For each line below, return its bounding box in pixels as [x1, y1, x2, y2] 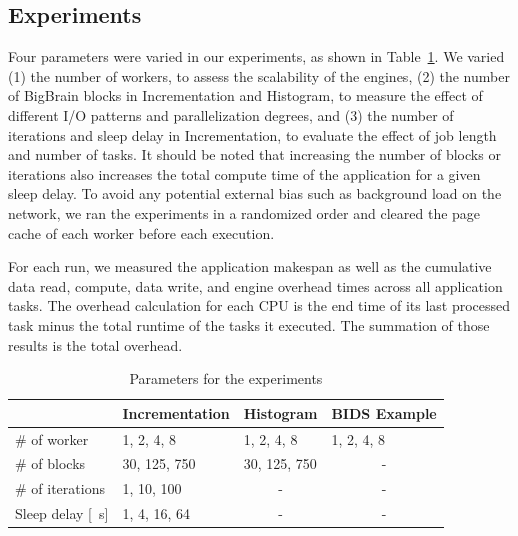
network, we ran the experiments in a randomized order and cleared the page [8, 202, 481, 223]
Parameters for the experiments [129, 368, 323, 389]
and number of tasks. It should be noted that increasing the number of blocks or [8, 144, 501, 165]
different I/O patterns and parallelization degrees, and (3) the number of [8, 104, 454, 125]
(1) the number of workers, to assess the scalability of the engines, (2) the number [8, 65, 510, 86]
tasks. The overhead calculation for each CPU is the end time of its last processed [8, 295, 511, 316]
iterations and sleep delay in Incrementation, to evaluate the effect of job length [8, 124, 497, 145]
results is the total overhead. [8, 334, 183, 355]
